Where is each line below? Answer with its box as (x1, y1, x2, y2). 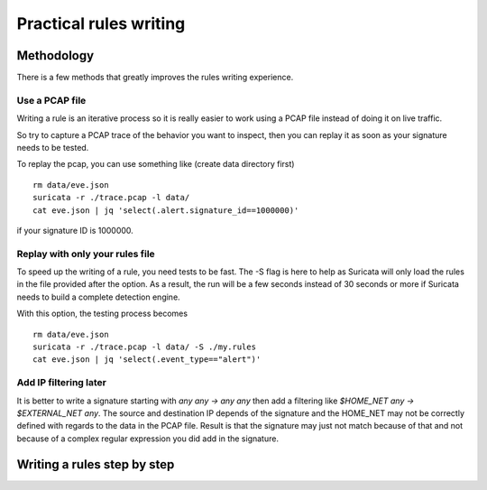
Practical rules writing (16, 14, 186, 33)
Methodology (16, 48, 95, 63)
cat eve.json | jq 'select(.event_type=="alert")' (32, 355, 262, 365)
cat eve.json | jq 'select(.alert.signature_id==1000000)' (32, 205, 299, 216)
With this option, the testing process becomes (16, 308, 188, 319)
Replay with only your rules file (16, 247, 155, 260)
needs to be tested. (16, 142, 89, 153)
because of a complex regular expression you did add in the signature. (16, 433, 280, 444)
